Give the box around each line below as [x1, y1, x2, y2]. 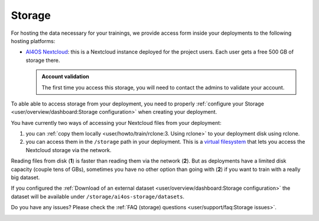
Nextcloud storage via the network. [25, 146, 112, 153]
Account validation [41, 73, 90, 80]
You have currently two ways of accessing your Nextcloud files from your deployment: [11, 119, 222, 126]
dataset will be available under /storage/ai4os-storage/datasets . [11, 193, 185, 200]
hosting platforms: [11, 37, 56, 44]
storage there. [25, 57, 60, 64]
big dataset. [11, 174, 40, 181]
